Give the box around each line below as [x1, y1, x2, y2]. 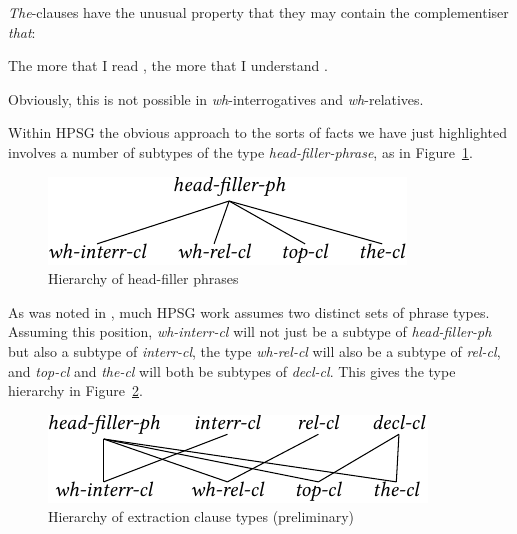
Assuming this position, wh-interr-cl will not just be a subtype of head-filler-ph [8, 321, 492, 342]
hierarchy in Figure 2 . [8, 380, 143, 401]
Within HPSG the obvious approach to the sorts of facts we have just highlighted [8, 122, 507, 143]
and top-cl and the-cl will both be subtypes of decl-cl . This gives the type [8, 360, 456, 381]
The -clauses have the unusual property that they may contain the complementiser [8, 2, 509, 22]
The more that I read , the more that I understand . [8, 55, 328, 76]
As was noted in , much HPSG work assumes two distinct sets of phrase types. [8, 301, 490, 322]
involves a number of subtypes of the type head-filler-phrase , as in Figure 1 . [8, 141, 473, 162]
